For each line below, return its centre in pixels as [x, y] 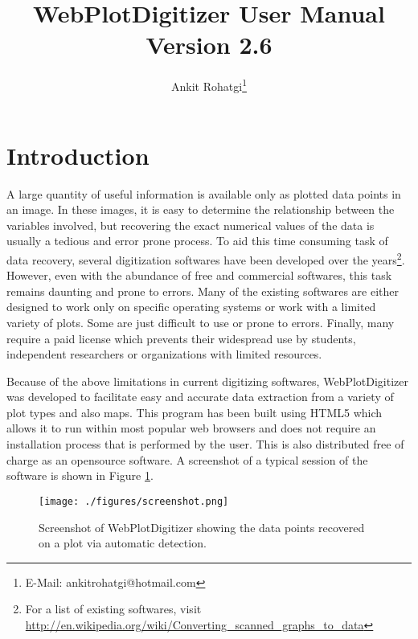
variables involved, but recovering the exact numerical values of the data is [191, 225]
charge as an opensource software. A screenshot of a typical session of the [187, 459]
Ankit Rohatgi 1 [209, 85]
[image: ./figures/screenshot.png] [134, 501]
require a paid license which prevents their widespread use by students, [181, 338]
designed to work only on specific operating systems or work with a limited [191, 307]
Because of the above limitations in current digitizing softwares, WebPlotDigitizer [207, 381]
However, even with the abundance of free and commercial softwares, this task [199, 275]
